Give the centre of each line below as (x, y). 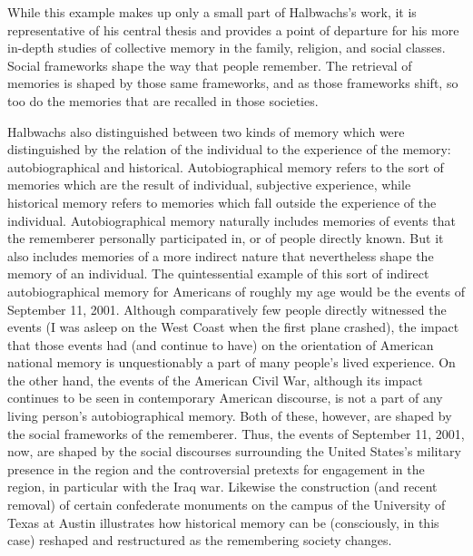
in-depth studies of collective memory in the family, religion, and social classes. (227, 48)
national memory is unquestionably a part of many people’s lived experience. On (232, 362)
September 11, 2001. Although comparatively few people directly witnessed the (227, 309)
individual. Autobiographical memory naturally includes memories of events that (232, 220)
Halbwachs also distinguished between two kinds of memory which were (206, 131)
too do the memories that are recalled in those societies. (163, 100)
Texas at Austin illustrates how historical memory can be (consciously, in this (223, 522)
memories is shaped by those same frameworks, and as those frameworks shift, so (233, 83)
